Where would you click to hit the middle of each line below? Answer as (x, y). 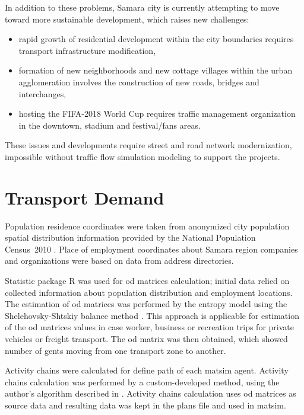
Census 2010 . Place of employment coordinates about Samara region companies (151, 249)
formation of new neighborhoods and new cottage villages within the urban (156, 70)
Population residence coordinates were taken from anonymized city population (147, 226)
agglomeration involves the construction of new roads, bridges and (139, 82)
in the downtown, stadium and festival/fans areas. (110, 125)
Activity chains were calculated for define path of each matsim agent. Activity (147, 370)
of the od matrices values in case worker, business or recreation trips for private (149, 327)
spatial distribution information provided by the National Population (130, 237)
